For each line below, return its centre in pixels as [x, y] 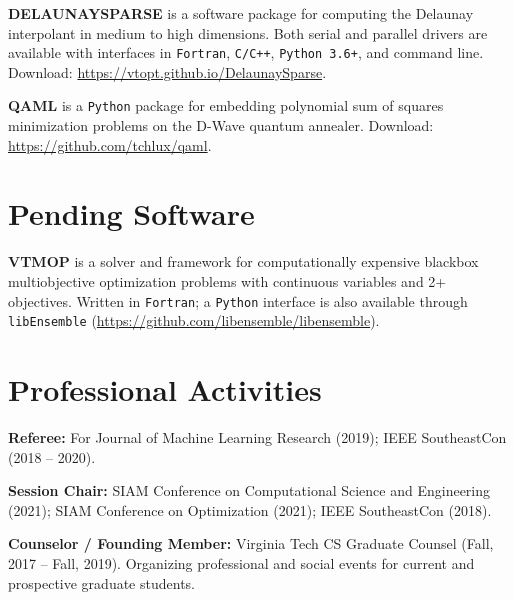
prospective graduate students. [101, 582]
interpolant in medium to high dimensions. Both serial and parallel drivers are [248, 32]
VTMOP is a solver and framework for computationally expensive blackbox [243, 261]
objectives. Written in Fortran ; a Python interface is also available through [238, 300]
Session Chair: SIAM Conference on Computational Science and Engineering [249, 490]
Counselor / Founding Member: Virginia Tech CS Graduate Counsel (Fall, [251, 543]
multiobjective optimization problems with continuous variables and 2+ [227, 281]
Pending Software [131, 213]
